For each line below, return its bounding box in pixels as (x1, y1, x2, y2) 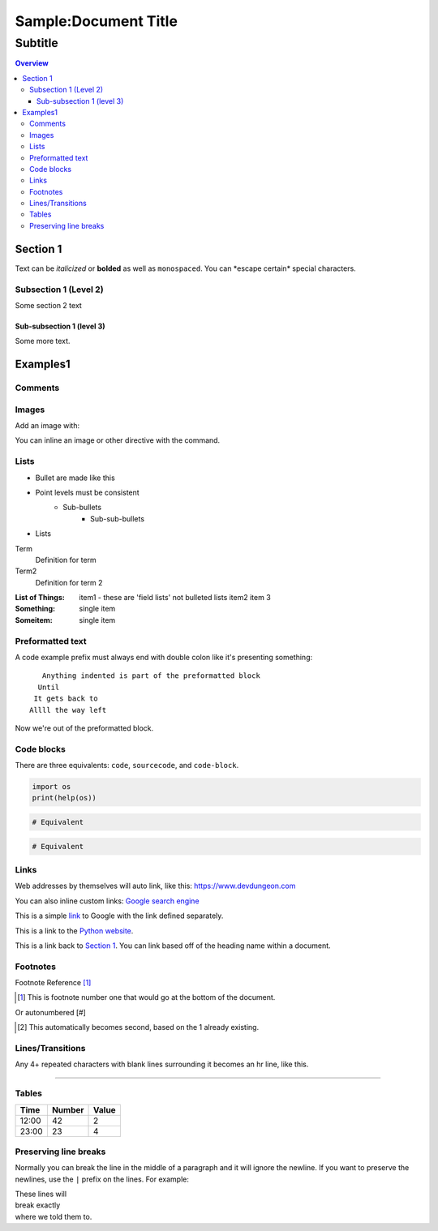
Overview (15, 58, 49, 68)
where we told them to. (15, 1212, 92, 1221)
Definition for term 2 (35, 577, 103, 587)
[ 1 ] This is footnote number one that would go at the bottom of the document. (17, 993, 276, 1002)
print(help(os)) (32, 793, 97, 803)
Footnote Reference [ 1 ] (15, 978, 92, 988)
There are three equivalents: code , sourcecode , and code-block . (15, 761, 239, 770)
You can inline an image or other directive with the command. (15, 435, 221, 445)
